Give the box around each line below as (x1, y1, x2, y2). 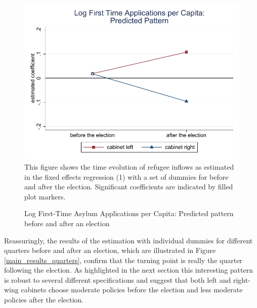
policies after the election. (4, 294, 84, 305)
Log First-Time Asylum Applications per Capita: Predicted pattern (24, 208, 234, 219)
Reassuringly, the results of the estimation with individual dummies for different (4, 235, 253, 245)
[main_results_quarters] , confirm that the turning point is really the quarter (4, 254, 242, 265)
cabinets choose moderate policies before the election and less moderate (21, 284, 243, 295)
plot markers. (24, 191, 66, 201)
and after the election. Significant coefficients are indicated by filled (24, 181, 233, 192)
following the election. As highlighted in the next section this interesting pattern (4, 265, 253, 275)
